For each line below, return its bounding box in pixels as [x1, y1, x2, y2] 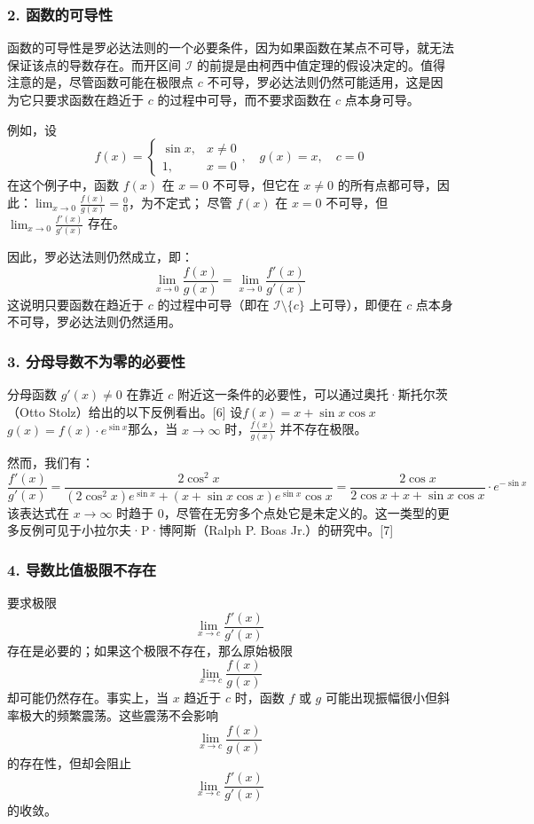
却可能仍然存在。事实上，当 [7, 688, 169, 707]
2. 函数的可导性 [7, 3, 114, 25]
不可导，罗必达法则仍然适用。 [7, 312, 181, 331]
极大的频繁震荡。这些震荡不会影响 [19, 705, 218, 724]
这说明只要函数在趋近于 [7, 294, 144, 313]
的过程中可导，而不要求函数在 [157, 90, 332, 108]
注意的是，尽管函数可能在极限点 [7, 73, 193, 91]
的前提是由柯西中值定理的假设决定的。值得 [197, 55, 446, 74]
